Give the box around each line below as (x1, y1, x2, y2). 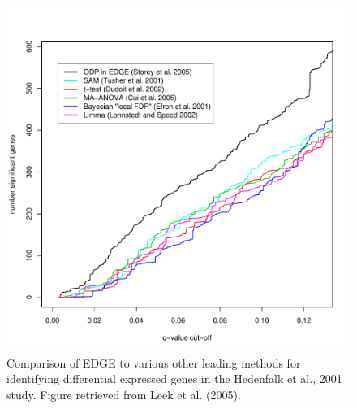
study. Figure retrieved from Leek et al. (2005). (6, 385, 241, 402)
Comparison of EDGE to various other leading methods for (6, 354, 301, 371)
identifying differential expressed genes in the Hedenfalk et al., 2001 (6, 370, 342, 387)
